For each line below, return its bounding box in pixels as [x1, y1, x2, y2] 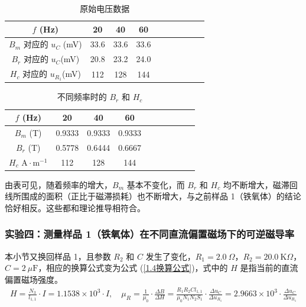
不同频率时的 [57, 91, 107, 103]
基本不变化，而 [126, 178, 185, 190]
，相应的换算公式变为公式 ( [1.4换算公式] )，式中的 [38, 261, 228, 274]
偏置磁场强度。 [5, 273, 63, 285]
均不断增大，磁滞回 [223, 178, 298, 190]
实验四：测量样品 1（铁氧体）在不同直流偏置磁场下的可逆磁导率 [5, 227, 295, 241]
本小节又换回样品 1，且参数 [5, 250, 111, 262]
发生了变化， [145, 250, 196, 262]
